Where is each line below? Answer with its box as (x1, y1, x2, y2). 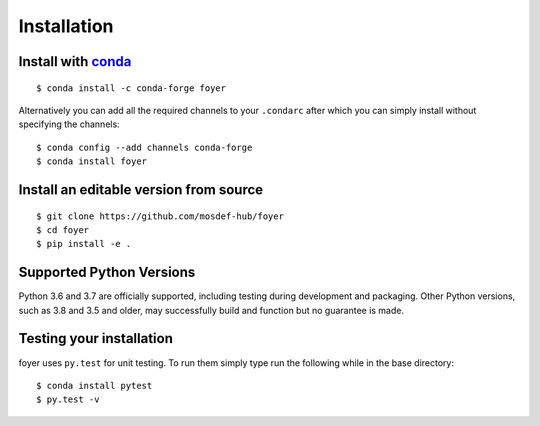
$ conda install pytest (36, 380, 153, 391)
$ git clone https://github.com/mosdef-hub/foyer (36, 210, 285, 222)
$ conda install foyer (36, 156, 148, 167)
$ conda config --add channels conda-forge (36, 141, 253, 153)
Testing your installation (18, 330, 174, 347)
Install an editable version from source (18, 181, 264, 198)
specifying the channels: (18, 118, 120, 130)
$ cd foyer (36, 224, 90, 235)
